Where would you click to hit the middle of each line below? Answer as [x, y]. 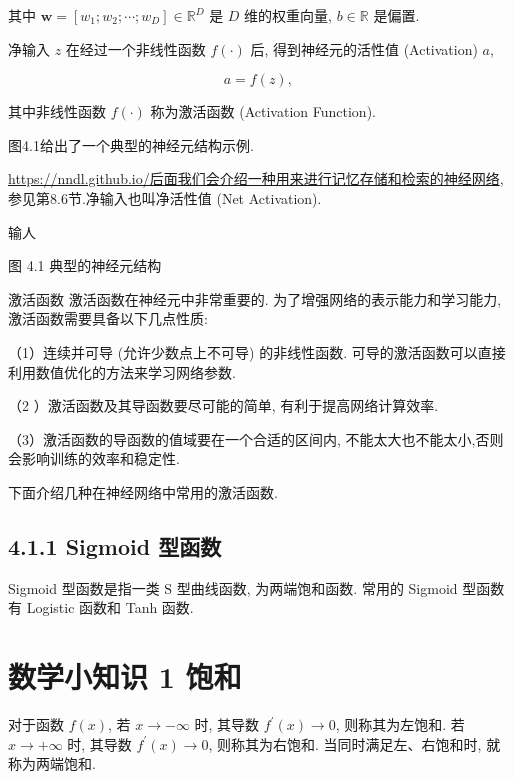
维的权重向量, [288, 15]
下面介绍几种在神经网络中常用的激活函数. [143, 491]
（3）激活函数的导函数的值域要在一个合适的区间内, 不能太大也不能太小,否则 [256, 438]
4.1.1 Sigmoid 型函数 [115, 545]
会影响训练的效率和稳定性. [94, 458]
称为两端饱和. [52, 763]
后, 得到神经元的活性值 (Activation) [364, 48]
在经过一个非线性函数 [135, 48]
